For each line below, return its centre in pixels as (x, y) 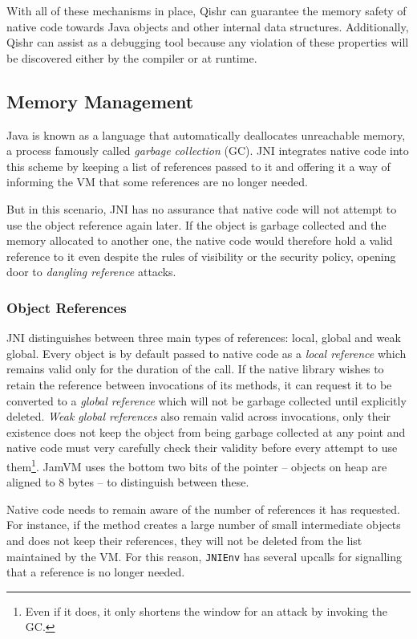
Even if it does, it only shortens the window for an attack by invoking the (206, 611)
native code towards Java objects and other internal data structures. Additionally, (208, 26)
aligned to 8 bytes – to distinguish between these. (128, 482)
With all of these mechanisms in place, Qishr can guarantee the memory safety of (206, 10)
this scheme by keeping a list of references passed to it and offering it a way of (198, 166)
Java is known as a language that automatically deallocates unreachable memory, (206, 134)
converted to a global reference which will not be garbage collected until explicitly (206, 400)
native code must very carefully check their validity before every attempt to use (202, 448)
